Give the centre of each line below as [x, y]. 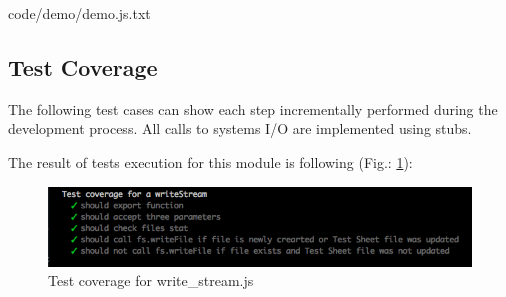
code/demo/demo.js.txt [79, 13]
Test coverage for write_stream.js [151, 280]
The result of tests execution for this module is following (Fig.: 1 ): [210, 161]
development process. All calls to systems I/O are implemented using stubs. [240, 128]
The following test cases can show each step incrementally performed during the [253, 108]
